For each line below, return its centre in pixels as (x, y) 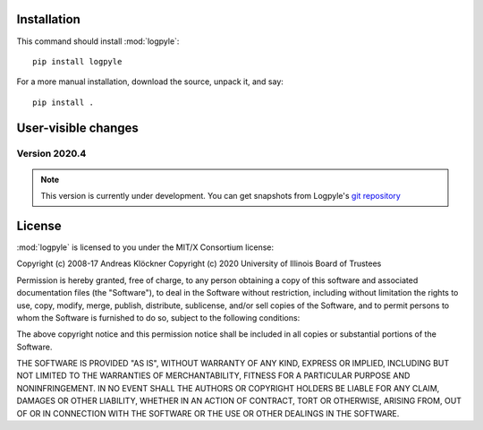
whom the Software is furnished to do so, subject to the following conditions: (158, 317)
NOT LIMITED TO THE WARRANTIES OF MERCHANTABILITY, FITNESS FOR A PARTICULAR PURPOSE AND (213, 375)
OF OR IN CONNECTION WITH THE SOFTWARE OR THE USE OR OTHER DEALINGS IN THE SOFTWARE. (208, 413)
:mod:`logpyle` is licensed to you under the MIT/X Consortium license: (145, 247)
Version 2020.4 (51, 154)
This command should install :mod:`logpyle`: (98, 41)
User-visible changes (77, 128)
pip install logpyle (77, 61)
